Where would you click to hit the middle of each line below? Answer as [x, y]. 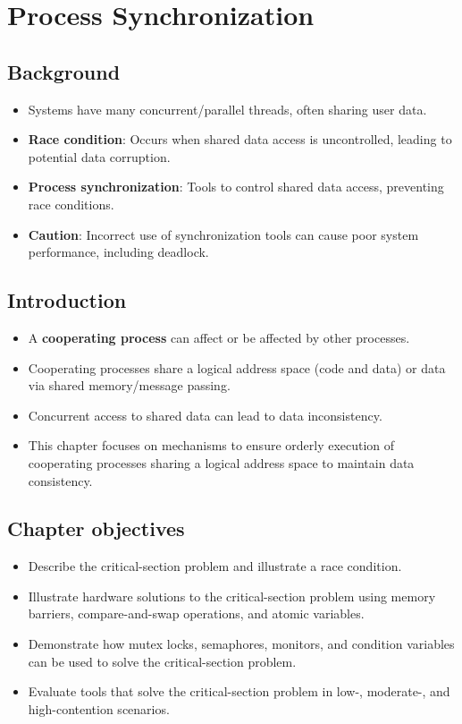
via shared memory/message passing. [129, 385]
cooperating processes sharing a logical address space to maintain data [221, 462]
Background [64, 71]
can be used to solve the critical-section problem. [162, 661]
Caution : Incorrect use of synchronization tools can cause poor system [223, 234]
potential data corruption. [99, 156]
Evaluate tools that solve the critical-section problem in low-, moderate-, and [239, 691]
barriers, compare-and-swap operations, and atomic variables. [196, 613]
